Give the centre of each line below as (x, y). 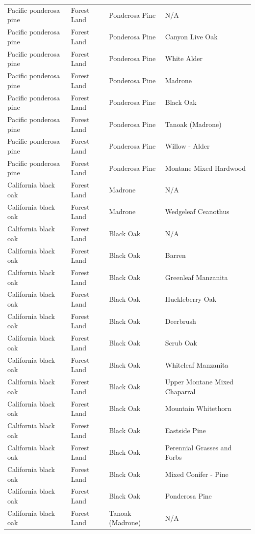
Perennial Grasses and (198, 447)
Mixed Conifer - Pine (197, 474)
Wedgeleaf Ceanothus (197, 211)
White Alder (184, 58)
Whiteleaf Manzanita (197, 364)
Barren (175, 255)
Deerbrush (180, 321)
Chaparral (180, 391)
